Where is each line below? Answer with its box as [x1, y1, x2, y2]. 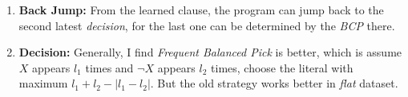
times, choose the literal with [211, 59, 353, 76]
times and [85, 59, 134, 76]
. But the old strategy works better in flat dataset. [150, 75, 398, 91]
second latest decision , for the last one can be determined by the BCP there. [18, 17, 395, 33]
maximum [18, 75, 68, 91]
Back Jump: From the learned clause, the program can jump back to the [18, 2, 384, 17]
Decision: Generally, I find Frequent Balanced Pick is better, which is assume [18, 44, 402, 60]
